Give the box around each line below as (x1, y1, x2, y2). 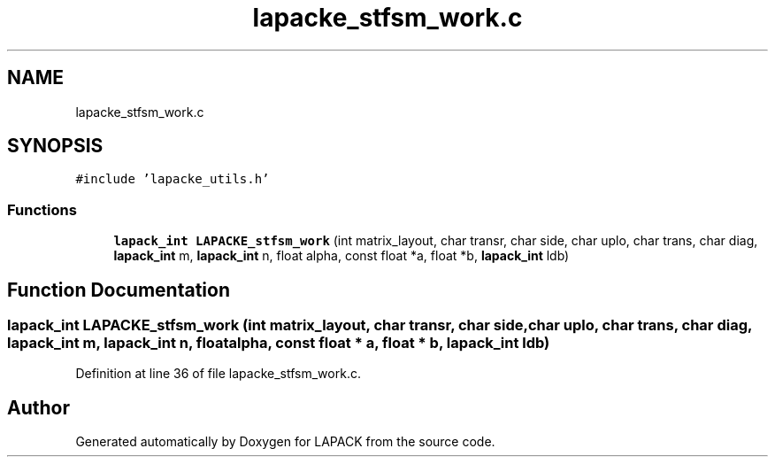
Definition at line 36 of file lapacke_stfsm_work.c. (75, 366, 361, 382)
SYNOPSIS (7, 135, 104, 158)
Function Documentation (7, 278, 230, 301)
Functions (7, 200, 77, 219)
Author (7, 396, 70, 419)
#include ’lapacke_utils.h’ (75, 172, 270, 187)
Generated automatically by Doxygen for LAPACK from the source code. (75, 434, 495, 450)
